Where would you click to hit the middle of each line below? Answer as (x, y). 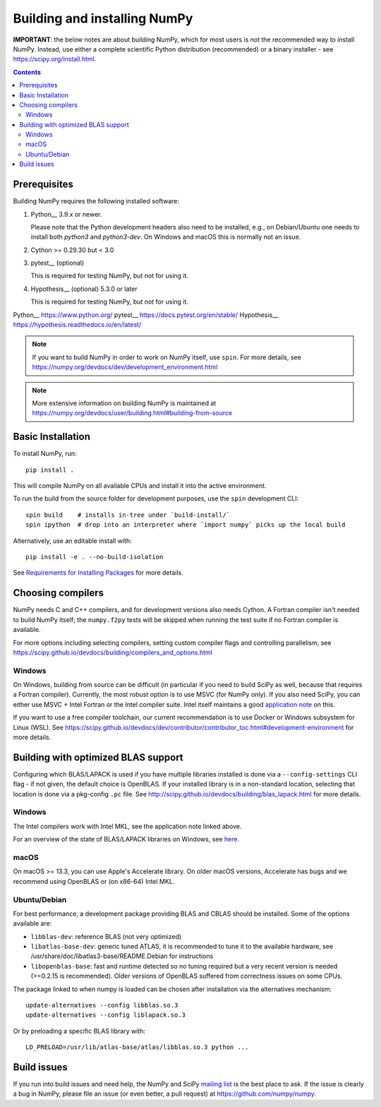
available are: (32, 923)
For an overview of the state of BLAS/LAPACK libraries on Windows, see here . (126, 839)
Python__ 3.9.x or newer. (66, 214)
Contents (27, 72)
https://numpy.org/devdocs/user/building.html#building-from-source (132, 413)
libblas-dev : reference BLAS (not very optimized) (106, 936)
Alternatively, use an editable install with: (72, 541)
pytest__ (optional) (58, 263)
